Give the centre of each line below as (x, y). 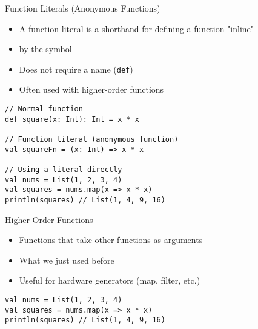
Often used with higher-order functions (91, 89)
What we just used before (67, 260)
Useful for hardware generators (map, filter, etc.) (110, 280)
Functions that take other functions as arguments (111, 240)
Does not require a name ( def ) (76, 69)
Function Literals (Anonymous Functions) (83, 8)
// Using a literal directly (64, 169)
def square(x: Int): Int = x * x (72, 119)
